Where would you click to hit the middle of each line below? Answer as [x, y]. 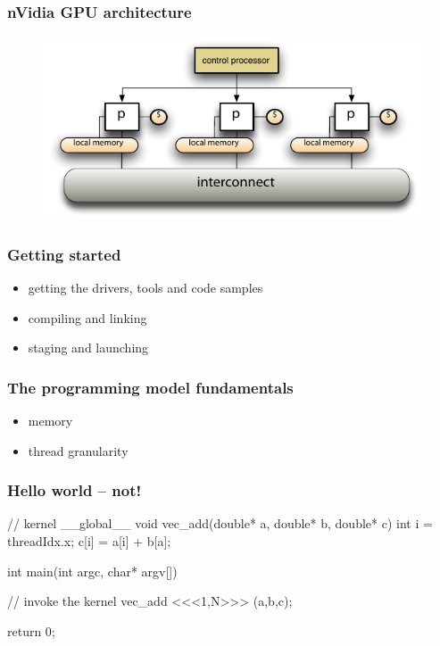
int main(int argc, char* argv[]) [92, 571]
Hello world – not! [75, 490]
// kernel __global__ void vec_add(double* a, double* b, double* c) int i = [220, 523]
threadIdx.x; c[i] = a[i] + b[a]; [89, 540]
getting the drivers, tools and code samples [145, 287]
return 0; [31, 630]
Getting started [64, 254]
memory [50, 420]
